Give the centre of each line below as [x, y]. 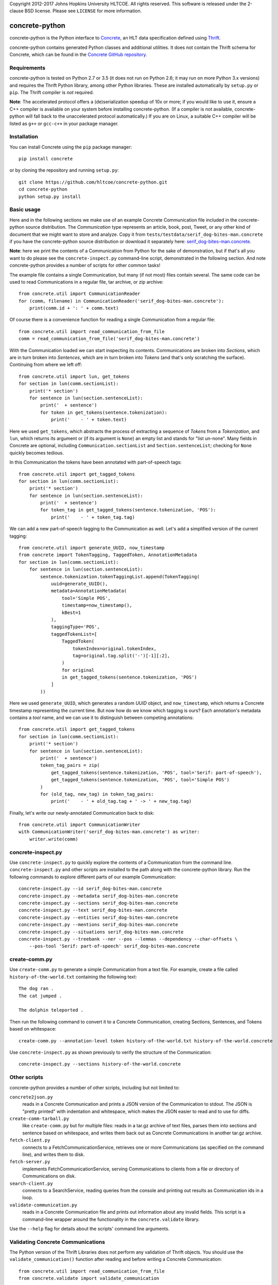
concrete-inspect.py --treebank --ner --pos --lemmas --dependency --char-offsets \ [128, 939]
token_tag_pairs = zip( [70, 765]
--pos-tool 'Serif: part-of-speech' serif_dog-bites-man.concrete [114, 946]
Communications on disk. [49, 1176]
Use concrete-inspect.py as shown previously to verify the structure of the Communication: [111, 1052]
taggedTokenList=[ [74, 634]
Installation [24, 137]
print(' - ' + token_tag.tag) [93, 517]
